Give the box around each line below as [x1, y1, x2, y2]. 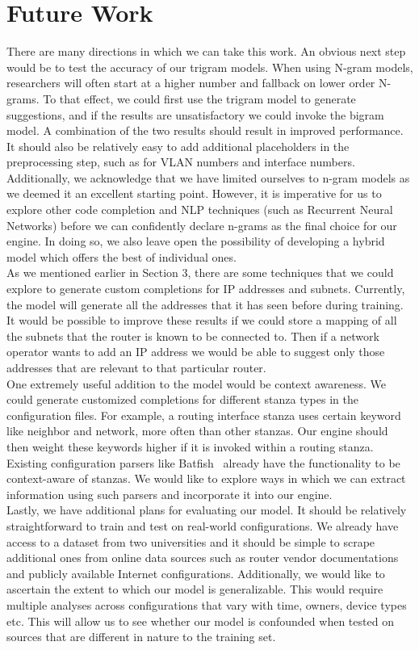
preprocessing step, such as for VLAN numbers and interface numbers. [6, 153, 355, 170]
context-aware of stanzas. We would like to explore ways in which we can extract [6, 470, 406, 487]
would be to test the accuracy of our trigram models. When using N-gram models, [6, 58, 413, 75]
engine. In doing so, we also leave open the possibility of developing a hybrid [6, 233, 385, 250]
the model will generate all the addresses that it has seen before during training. [6, 296, 404, 312]
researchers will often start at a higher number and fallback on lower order [6, 74, 375, 91]
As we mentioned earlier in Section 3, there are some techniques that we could [6, 264, 394, 281]
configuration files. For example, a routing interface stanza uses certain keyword [6, 406, 401, 423]
